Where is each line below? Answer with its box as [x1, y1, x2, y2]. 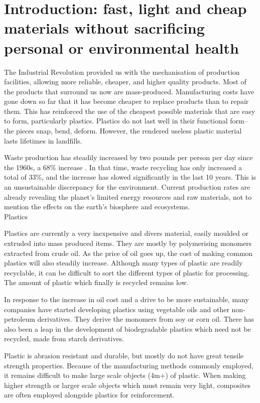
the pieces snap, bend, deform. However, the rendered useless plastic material [4, 125, 242, 136]
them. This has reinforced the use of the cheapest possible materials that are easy [4, 105, 255, 116]
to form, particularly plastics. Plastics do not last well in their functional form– [4, 115, 248, 126]
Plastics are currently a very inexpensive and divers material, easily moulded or [4, 228, 248, 238]
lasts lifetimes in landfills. [4, 135, 82, 146]
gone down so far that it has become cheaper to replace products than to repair [4, 96, 249, 106]
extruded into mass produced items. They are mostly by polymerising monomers [4, 238, 252, 248]
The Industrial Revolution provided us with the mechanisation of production [4, 66, 240, 77]
